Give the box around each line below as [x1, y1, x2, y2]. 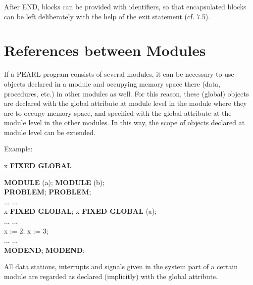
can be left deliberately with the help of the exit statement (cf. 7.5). [4, 11, 210, 21]
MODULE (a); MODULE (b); [4, 177, 105, 187]
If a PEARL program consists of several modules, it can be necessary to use [4, 69, 234, 79]
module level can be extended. [4, 127, 96, 137]
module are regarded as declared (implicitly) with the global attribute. [4, 271, 218, 281]
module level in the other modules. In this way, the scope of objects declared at [4, 117, 245, 128]
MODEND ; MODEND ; [4, 244, 85, 255]
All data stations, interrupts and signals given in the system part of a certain [4, 261, 238, 272]
